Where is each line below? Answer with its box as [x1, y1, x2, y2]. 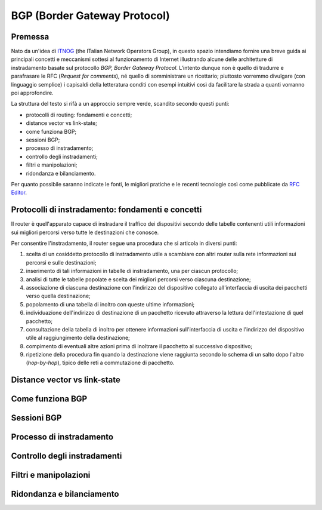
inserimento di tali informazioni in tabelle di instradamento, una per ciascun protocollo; [26, 268, 239, 275]
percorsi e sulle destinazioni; [26, 259, 97, 266]
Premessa [11, 32, 49, 42]
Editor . [11, 189, 27, 196]
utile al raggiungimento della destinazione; [26, 334, 131, 342]
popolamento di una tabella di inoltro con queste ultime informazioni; [26, 300, 195, 308]
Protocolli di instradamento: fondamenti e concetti [11, 205, 202, 215]
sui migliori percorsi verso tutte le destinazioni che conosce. [11, 229, 159, 236]
